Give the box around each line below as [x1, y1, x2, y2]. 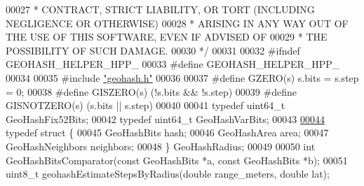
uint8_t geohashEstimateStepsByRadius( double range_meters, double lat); [6, 166, 330, 181]
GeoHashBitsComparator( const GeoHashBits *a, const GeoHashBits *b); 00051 [6, 152, 348, 167]
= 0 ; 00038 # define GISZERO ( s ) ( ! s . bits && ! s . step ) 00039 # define [6, 84, 297, 99]
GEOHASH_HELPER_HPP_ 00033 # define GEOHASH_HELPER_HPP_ [6, 57, 340, 71]
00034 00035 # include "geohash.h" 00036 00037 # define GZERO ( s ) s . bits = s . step [6, 70, 359, 85]
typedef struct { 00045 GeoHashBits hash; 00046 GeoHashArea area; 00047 [6, 125, 329, 140]
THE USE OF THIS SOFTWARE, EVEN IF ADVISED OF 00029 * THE [6, 29, 328, 44]
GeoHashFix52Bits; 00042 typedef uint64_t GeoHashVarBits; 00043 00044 [6, 111, 325, 126]
